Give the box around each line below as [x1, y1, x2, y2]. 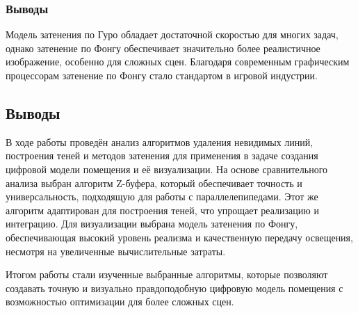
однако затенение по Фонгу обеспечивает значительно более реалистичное [6, 40, 320, 55]
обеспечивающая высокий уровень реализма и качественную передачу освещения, [6, 230, 353, 244]
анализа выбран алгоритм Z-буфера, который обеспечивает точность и [6, 175, 302, 190]
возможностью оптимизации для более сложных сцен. [6, 294, 234, 309]
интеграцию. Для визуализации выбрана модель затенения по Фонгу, [6, 216, 298, 231]
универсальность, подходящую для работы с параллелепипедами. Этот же [6, 189, 318, 204]
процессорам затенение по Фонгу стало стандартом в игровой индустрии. [6, 68, 318, 82]
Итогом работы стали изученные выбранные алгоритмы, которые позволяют [6, 267, 328, 282]
